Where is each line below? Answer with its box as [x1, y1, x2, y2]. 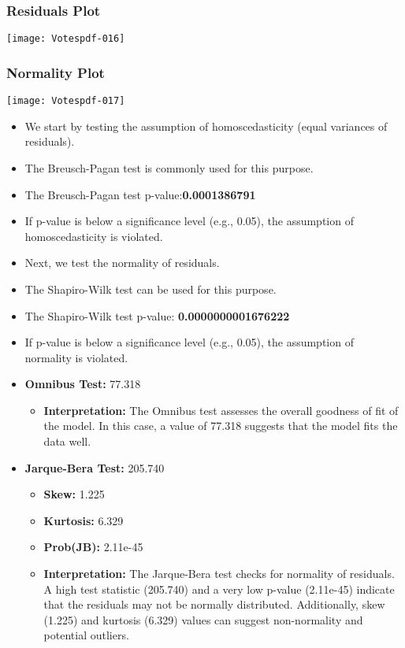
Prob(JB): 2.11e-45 [43, 539, 143, 555]
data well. [43, 433, 91, 450]
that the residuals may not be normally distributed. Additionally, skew [43, 596, 385, 613]
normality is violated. [24, 349, 128, 365]
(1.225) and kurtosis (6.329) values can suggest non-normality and [43, 611, 363, 628]
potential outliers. [43, 627, 129, 643]
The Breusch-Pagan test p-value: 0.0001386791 [24, 186, 256, 202]
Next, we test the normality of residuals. [24, 254, 220, 271]
